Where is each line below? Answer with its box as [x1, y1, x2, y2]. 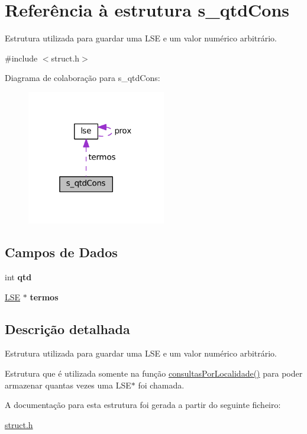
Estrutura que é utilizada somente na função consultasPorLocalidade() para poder [5, 367, 303, 379]
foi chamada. [138, 378, 185, 391]
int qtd [5, 271, 32, 283]
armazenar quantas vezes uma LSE [5, 378, 131, 391]
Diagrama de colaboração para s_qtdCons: [5, 72, 160, 84]
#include [5, 51, 38, 64]
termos [30, 290, 59, 303]
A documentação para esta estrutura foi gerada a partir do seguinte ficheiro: [5, 399, 281, 411]
